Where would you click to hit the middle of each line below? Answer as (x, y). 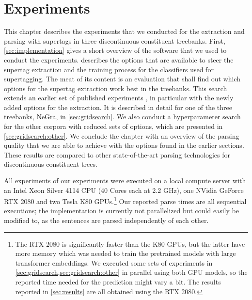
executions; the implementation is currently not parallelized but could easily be (121, 211)
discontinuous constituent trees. (51, 164)
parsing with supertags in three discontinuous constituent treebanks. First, (115, 40)
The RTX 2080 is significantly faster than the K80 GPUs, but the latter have (130, 244)
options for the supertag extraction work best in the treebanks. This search (116, 88)
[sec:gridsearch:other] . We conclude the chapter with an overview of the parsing (122, 135)
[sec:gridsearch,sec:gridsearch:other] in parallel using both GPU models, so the (131, 272)
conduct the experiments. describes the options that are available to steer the (119, 59)
